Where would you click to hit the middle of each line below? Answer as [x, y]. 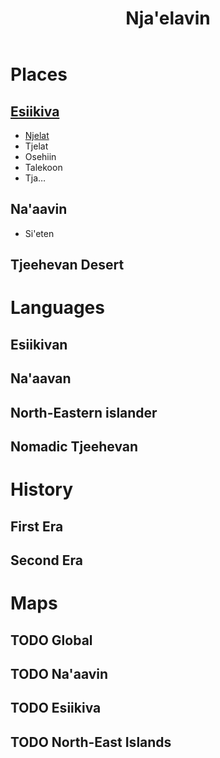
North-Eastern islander [84, 412]
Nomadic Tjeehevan [74, 446]
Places [39, 74]
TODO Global [51, 640]
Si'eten [39, 233]
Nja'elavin [168, 18]
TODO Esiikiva [56, 708]
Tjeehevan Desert [67, 265]
